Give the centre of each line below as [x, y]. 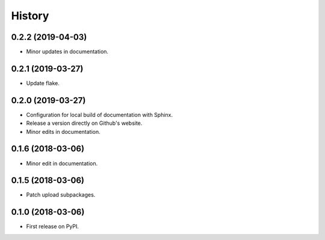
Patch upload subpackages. [61, 195]
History [30, 16]
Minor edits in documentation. [63, 131]
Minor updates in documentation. [67, 52]
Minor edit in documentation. [62, 163]
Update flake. [43, 83]
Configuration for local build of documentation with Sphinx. [100, 115]
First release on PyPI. [53, 227]
